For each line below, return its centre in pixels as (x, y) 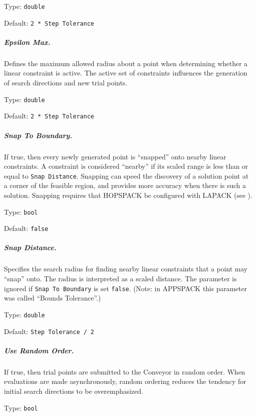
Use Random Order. (39, 350)
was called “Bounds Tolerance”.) (53, 298)
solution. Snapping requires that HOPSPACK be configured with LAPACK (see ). (128, 195)
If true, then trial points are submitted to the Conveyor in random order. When (125, 371)
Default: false (26, 228)
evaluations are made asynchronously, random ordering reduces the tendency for (125, 381)
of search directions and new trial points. (66, 83)
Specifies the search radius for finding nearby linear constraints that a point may (126, 269)
